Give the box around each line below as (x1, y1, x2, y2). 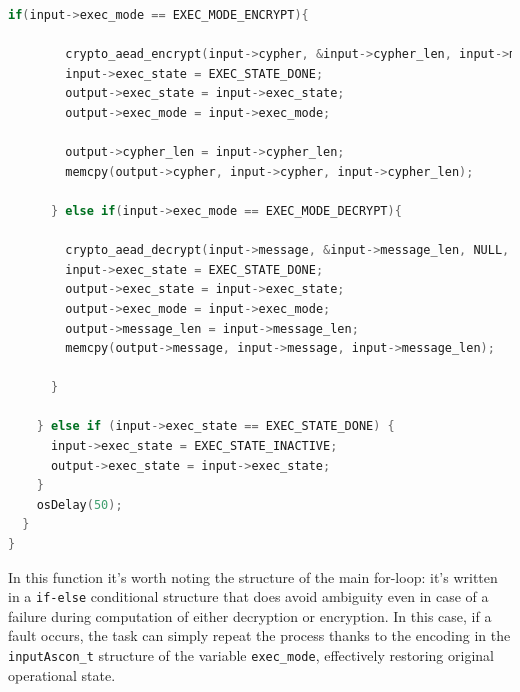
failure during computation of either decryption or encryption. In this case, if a (8, 605, 492, 626)
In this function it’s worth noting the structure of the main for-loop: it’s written (8, 566, 498, 587)
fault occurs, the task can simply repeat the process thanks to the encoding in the (8, 625, 511, 646)
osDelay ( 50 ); (36, 497, 123, 512)
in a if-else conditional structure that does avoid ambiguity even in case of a (8, 586, 489, 607)
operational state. (8, 664, 116, 685)
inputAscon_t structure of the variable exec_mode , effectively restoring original (8, 645, 494, 666)
